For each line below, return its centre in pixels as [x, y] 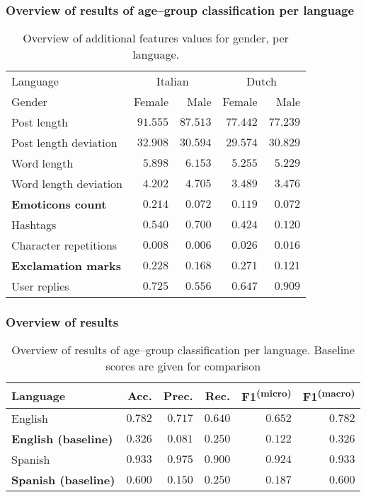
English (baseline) [62, 438]
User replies [40, 286]
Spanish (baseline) [63, 479]
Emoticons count [59, 204]
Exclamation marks [66, 266]
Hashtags [34, 225]
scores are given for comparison [183, 366]
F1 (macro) [329, 396]
